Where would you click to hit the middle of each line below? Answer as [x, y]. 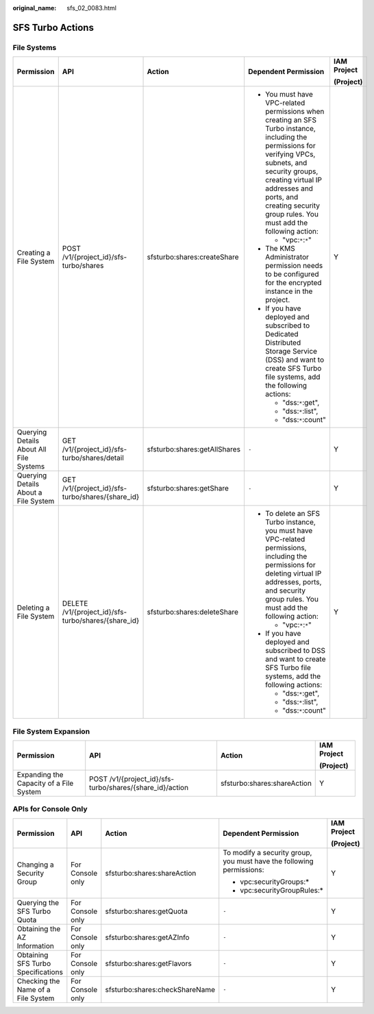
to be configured [292, 274]
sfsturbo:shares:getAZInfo [147, 937]
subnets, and [286, 163]
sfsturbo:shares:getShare [188, 489]
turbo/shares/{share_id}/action [139, 787]
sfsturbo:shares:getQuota [147, 911]
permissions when [295, 112]
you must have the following [269, 861]
